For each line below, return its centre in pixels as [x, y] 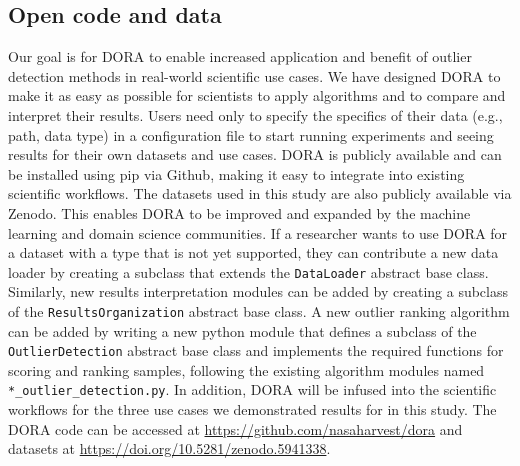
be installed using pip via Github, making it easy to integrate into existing [236, 173]
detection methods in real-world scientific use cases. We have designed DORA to [254, 75]
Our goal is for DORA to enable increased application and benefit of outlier [240, 56]
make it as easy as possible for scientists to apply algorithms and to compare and [257, 95]
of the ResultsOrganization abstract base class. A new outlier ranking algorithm [259, 310]
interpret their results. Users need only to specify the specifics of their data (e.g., [255, 114]
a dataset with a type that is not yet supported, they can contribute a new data [253, 252]
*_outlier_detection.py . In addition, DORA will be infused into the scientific [252, 389]
